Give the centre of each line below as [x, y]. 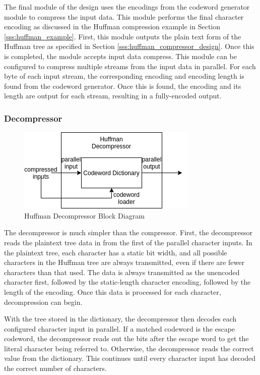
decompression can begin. [43, 302]
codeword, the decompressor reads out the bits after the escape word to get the [126, 338]
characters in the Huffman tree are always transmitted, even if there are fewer [124, 262]
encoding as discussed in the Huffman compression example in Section [112, 26]
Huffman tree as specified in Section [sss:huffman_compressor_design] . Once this [129, 46]
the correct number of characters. [55, 368]
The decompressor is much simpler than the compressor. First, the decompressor [128, 232]
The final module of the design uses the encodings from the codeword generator [127, 7]
